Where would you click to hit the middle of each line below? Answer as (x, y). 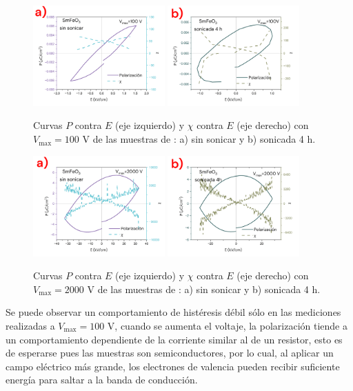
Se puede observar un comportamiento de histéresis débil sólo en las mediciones (173, 312)
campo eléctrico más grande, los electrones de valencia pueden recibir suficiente (173, 366)
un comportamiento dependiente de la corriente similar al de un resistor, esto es (174, 339)
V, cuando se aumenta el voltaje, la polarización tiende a (227, 325)
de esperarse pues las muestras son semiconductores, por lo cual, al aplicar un (170, 353)
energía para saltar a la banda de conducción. (102, 380)
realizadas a (30, 325)
